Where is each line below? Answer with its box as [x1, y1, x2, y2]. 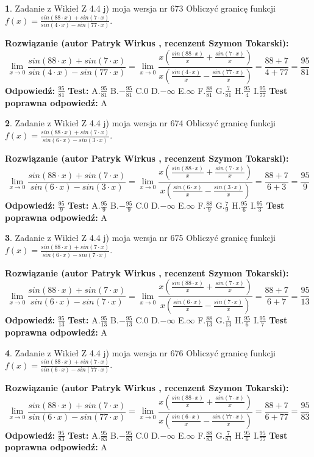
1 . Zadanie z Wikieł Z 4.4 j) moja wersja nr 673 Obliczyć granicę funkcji [5, 2, 276, 14]
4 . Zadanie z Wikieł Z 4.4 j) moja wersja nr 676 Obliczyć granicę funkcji [5, 346, 276, 359]
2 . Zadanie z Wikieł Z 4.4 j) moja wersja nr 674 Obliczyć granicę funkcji [5, 117, 276, 129]
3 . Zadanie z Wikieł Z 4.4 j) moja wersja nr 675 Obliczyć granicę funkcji [5, 231, 276, 244]
